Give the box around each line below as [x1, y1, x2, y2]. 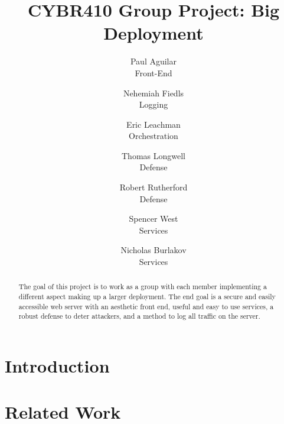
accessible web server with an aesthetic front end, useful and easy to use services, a [18, 301, 274, 311]
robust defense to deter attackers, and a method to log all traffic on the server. [18, 311, 260, 321]
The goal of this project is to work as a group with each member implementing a [18, 281, 267, 292]
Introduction [5, 354, 110, 378]
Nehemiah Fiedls [123, 86, 184, 99]
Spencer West [129, 212, 178, 225]
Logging [139, 98, 168, 111]
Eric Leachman [126, 118, 181, 130]
